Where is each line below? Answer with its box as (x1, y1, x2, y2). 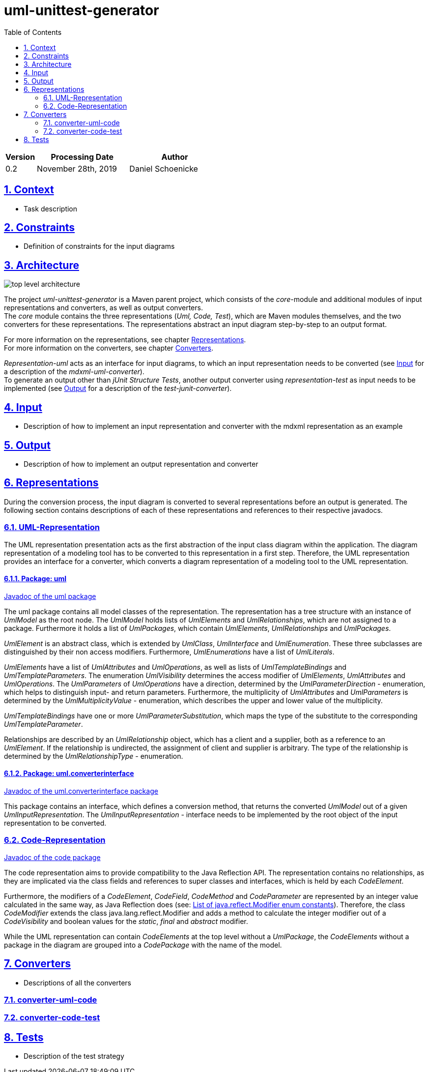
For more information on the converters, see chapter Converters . (4, 344, 214, 353)
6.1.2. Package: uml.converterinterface (4, 769, 134, 778)
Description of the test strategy (24, 1052, 124, 1061)
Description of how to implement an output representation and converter (24, 459, 258, 468)
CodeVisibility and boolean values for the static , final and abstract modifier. (4, 917, 248, 925)
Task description (24, 204, 78, 213)
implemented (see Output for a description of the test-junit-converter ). (4, 384, 232, 393)
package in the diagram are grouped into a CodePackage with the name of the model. (4, 940, 282, 949)
